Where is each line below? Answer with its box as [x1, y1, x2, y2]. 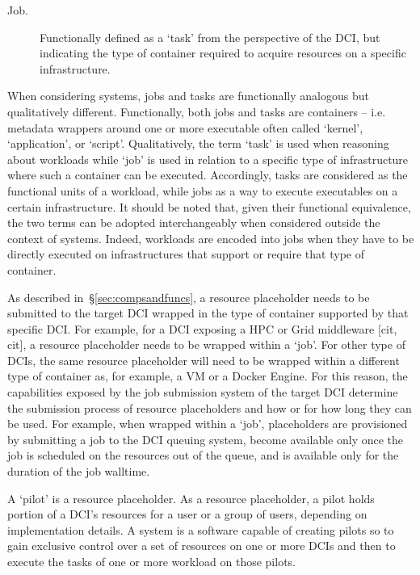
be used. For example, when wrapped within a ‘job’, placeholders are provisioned [7, 415, 408, 432]
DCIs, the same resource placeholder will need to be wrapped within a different [7, 351, 400, 368]
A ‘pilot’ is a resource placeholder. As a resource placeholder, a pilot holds [7, 489, 375, 506]
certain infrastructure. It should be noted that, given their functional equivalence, [7, 198, 411, 215]
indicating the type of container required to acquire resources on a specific [40, 44, 406, 61]
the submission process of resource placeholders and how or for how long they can [7, 399, 412, 416]
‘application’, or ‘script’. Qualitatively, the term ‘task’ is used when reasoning [7, 135, 389, 152]
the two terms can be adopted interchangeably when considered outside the [7, 214, 380, 231]
